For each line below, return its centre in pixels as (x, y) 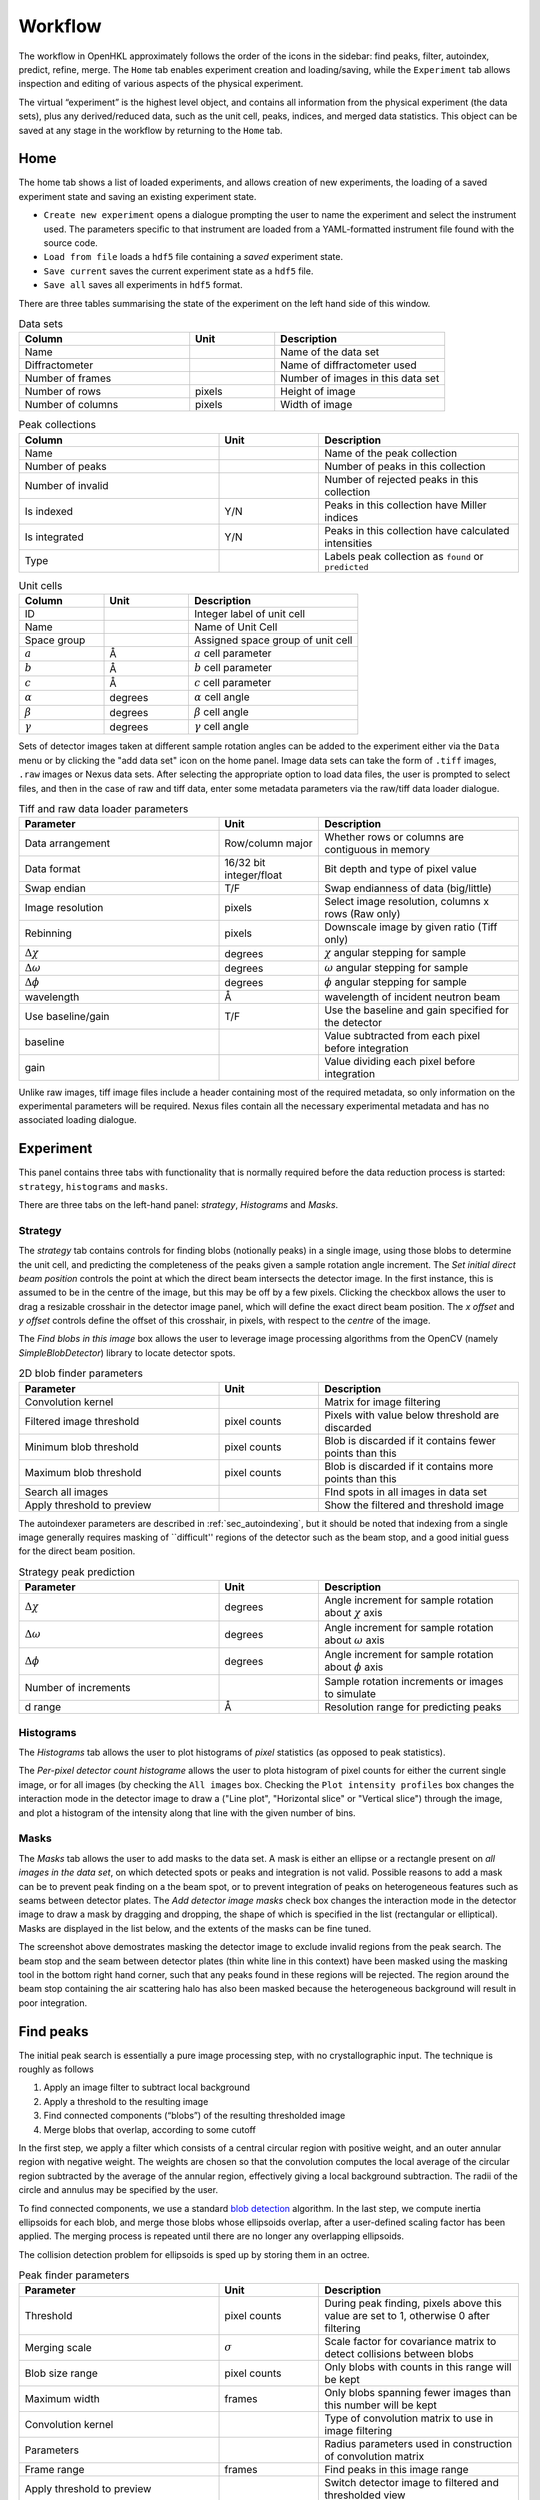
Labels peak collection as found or (404, 556)
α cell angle (221, 697)
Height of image (318, 392)
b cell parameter (233, 668)
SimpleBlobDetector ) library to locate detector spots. (127, 1352)
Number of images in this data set (360, 378)
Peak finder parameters (74, 2275)
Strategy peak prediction (76, 1572)
